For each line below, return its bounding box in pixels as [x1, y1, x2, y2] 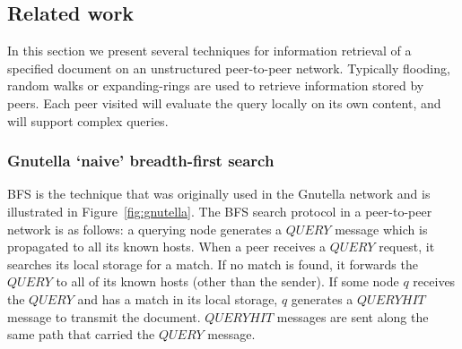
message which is [335, 219, 428, 238]
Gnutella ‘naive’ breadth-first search [7, 149, 275, 172]
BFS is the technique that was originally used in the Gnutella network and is [7, 184, 431, 203]
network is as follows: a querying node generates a [7, 219, 283, 238]
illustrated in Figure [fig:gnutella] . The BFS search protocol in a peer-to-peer [7, 201, 432, 220]
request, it [379, 237, 435, 256]
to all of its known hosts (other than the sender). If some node [56, 272, 399, 291]
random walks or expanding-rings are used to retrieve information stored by [7, 76, 424, 95]
